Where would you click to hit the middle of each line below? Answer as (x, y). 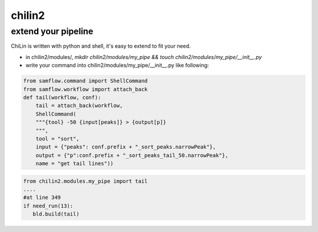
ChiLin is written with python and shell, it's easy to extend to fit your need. (101, 46)
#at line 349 (42, 197)
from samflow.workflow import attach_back (85, 89)
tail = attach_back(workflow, (79, 106)
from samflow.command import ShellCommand (85, 81)
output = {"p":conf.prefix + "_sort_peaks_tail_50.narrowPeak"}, (132, 155)
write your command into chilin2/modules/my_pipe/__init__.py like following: (117, 66)
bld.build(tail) (56, 214)
